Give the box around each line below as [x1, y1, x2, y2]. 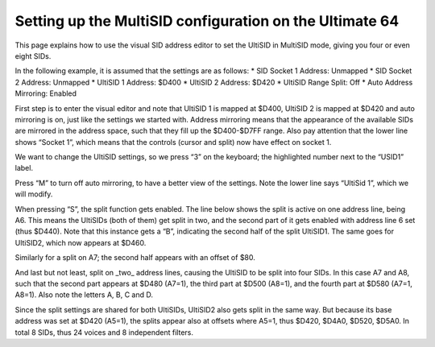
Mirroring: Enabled [14, 89, 77, 98]
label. [14, 163, 34, 173]
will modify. [14, 189, 53, 199]
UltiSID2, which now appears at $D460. [14, 238, 147, 247]
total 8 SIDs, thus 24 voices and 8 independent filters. [14, 327, 193, 337]
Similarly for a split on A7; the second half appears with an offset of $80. [14, 253, 255, 262]
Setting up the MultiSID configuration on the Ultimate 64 [14, 12, 400, 30]
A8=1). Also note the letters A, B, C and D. [14, 290, 153, 299]
